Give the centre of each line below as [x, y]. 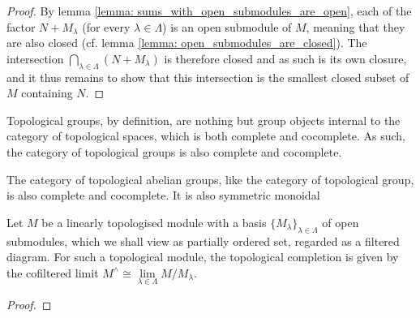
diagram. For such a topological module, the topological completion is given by [203, 257]
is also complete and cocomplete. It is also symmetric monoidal [163, 195]
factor [21, 26]
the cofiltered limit [53, 272]
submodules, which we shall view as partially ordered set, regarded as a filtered [203, 241]
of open [341, 222]
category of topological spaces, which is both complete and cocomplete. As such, [206, 136]
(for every [106, 26]
